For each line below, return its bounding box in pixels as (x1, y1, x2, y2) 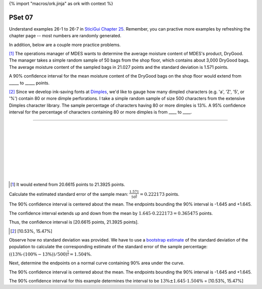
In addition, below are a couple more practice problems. (9, 42, 121, 48)
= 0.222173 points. (140, 191, 180, 197)
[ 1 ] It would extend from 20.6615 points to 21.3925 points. (10, 181, 126, 187)
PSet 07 (9, 13, 33, 21)
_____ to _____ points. (9, 80, 49, 86)
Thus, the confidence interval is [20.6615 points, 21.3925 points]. (9, 219, 139, 225)
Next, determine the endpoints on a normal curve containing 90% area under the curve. (9, 260, 184, 266)
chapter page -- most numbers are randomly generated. (9, 33, 121, 39)
